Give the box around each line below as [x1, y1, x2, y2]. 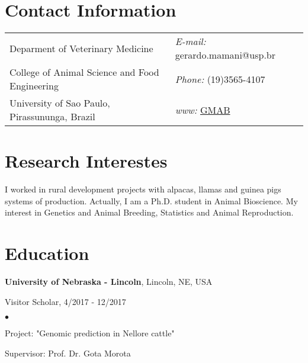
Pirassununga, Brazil [9, 110, 95, 124]
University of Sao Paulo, [9, 96, 110, 110]
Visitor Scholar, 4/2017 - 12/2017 [5, 295, 126, 307]
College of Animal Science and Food [9, 65, 159, 79]
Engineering [9, 79, 59, 93]
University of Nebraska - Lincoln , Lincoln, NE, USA [5, 275, 213, 288]
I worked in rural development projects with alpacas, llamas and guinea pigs [5, 183, 281, 195]
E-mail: [175, 34, 206, 49]
